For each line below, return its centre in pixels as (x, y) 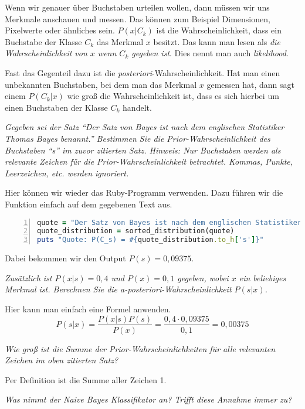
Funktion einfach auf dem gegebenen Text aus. (89, 204)
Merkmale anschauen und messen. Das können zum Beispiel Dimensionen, (138, 18)
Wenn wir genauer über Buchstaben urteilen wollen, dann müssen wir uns (137, 7)
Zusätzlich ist (28, 277)
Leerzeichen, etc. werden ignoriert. (67, 173)
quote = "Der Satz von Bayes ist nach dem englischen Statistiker (170, 222)
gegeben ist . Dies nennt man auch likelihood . (210, 53)
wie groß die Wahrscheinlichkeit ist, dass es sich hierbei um (173, 96)
